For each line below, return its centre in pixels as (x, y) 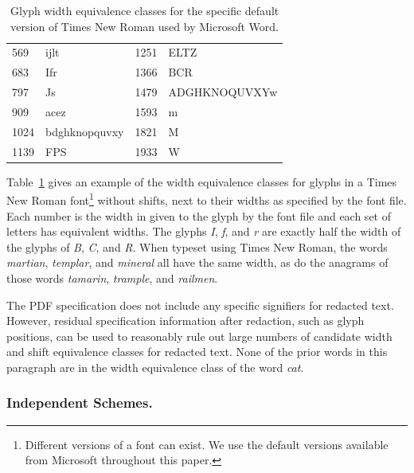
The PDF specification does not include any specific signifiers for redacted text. (200, 305)
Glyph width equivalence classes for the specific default (145, 10)
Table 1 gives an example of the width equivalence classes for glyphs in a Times (202, 181)
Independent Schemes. (80, 403)
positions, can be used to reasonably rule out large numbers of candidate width (199, 336)
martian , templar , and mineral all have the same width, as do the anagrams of (197, 262)
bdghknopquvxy (85, 131)
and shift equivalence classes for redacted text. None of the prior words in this (197, 352)
